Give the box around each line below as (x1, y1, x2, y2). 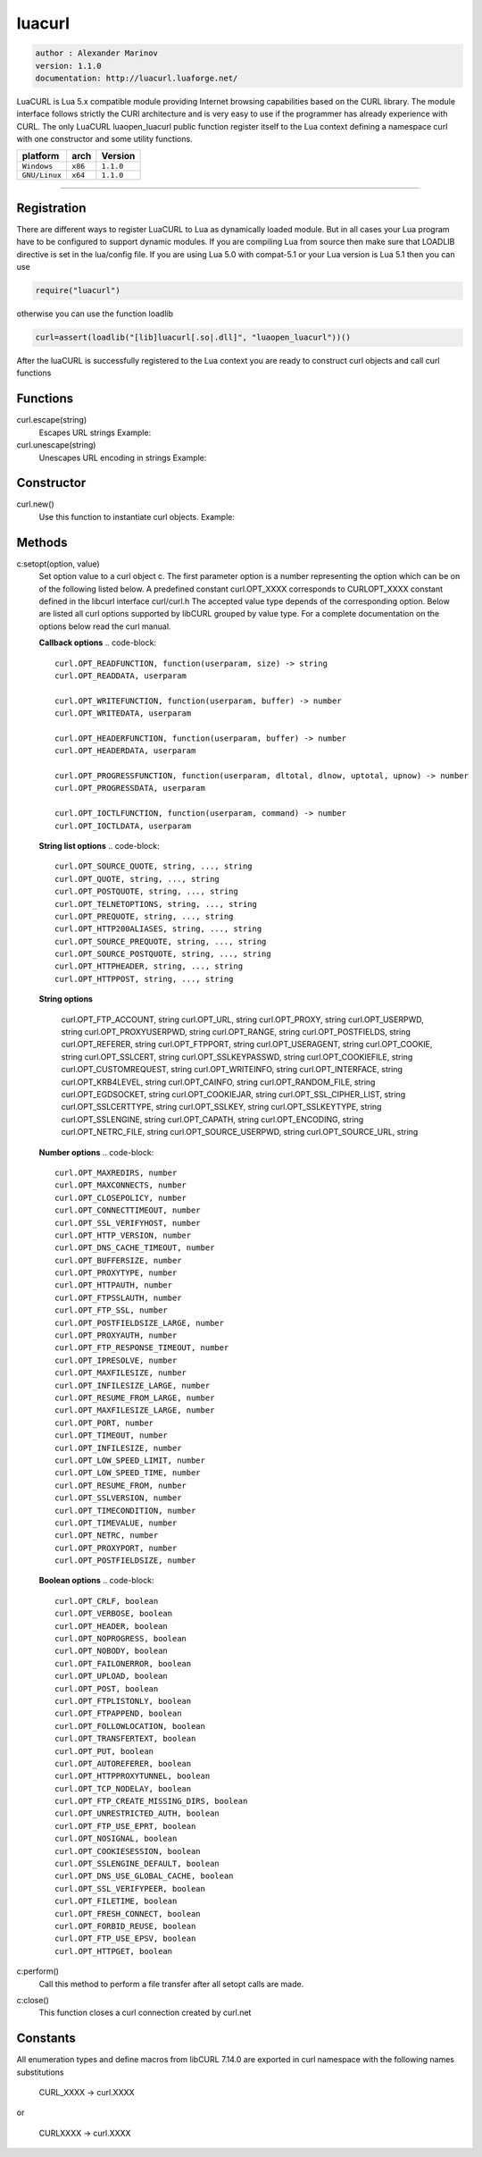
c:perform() (16, 1966, 60, 1977)
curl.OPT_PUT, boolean (54, 1746, 154, 1756)
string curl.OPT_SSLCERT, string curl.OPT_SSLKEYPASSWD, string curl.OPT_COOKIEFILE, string (61, 1051, 413, 1062)
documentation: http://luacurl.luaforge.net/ (35, 72, 238, 83)
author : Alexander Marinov (35, 48, 158, 58)
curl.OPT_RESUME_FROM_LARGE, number (54, 1392, 215, 1403)
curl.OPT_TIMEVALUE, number (54, 1517, 178, 1528)
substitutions (16, 2067, 64, 2077)
